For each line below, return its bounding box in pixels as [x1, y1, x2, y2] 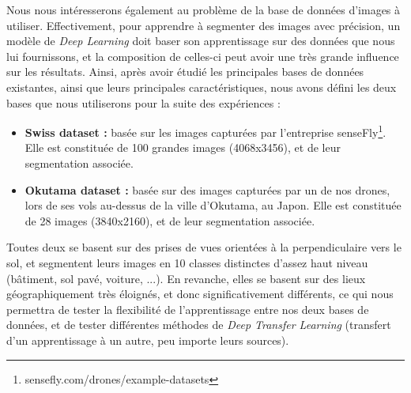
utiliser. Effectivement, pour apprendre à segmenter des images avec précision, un [6, 17, 401, 33]
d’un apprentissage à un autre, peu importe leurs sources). [6, 331, 289, 348]
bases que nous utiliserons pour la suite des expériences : [6, 94, 281, 111]
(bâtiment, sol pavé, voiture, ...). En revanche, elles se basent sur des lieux [6, 270, 366, 286]
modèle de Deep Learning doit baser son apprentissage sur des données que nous [6, 32, 395, 49]
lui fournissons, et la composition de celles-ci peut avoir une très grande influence [6, 47, 399, 64]
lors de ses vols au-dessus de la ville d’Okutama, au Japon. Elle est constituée [25, 197, 402, 214]
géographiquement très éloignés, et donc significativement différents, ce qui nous [6, 285, 394, 302]
